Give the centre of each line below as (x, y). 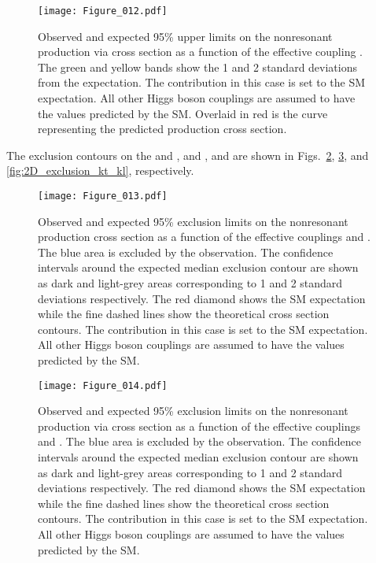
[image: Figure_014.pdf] (103, 385)
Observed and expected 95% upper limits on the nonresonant (185, 36)
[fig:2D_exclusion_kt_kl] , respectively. (100, 170)
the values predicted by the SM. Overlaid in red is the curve (183, 113)
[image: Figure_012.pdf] (103, 11)
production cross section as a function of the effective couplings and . (204, 237)
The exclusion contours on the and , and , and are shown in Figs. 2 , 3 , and (188, 155)
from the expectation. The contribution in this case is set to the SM (202, 82)
